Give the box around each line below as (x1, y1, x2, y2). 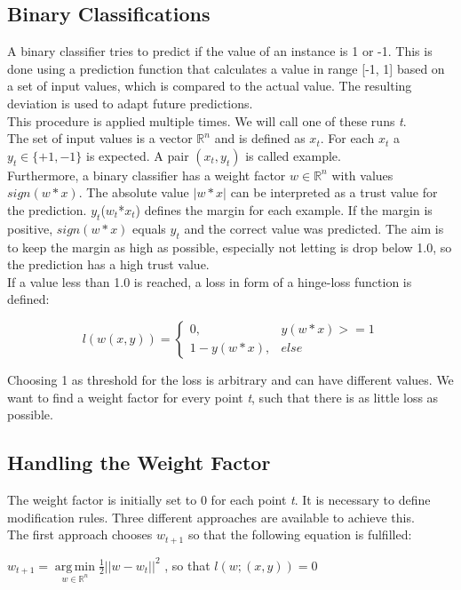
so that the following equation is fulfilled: (187, 525, 412, 544)
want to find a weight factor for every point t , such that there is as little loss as (7, 387, 439, 406)
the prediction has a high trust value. (7, 255, 210, 274)
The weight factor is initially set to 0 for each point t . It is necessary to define (7, 490, 431, 508)
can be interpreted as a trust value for (230, 183, 438, 202)
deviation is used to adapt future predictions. (7, 93, 253, 112)
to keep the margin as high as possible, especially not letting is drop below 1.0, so (7, 237, 452, 256)
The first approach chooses (7, 525, 153, 544)
